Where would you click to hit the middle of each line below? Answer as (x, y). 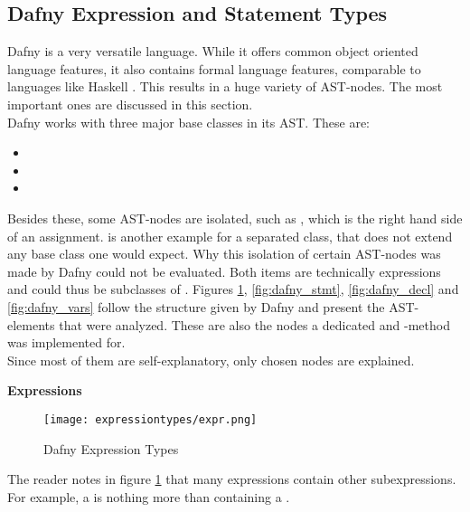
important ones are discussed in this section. (130, 104)
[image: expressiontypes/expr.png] (150, 419)
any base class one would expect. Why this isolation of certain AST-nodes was (224, 254)
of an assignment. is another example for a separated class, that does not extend (230, 236)
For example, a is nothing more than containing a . (149, 496)
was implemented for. (66, 342)
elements (31, 324)
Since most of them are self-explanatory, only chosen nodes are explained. (211, 360)
